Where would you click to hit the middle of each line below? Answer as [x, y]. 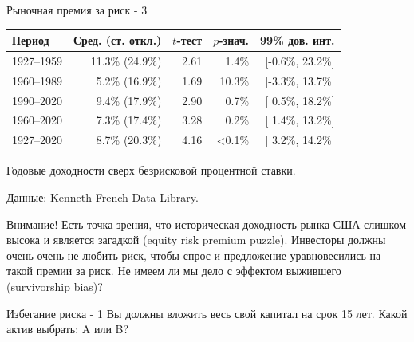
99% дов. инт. [298, 40]
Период [31, 40]
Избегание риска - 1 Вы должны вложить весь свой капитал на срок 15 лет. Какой [207, 313]
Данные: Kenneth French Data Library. [103, 197]
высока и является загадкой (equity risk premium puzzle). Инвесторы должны [196, 240]
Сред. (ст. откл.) [118, 40]
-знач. [234, 40]
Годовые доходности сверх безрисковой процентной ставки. [151, 170]
